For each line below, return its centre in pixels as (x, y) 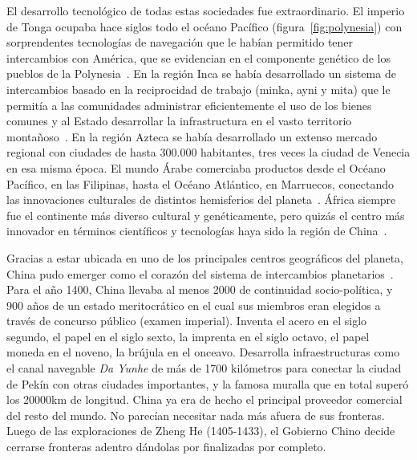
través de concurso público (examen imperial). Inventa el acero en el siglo (187, 321)
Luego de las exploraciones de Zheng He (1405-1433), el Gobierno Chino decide (201, 431)
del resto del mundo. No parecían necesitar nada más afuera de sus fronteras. (196, 415)
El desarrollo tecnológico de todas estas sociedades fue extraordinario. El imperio (206, 10)
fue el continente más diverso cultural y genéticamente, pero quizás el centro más (206, 215)
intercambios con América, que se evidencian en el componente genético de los (198, 57)
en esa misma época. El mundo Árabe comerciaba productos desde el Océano (196, 167)
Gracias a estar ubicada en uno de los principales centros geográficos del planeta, (205, 257)
